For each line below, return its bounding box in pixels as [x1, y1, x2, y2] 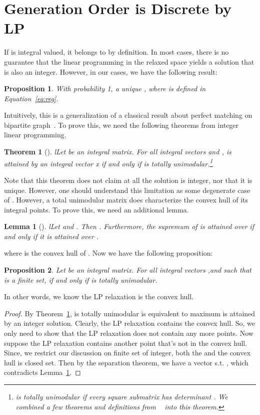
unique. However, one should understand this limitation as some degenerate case [4, 184, 250, 195]
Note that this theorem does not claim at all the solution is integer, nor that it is [4, 174, 252, 185]
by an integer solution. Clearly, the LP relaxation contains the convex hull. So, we [4, 318, 255, 328]
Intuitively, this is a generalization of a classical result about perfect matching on [4, 110, 252, 120]
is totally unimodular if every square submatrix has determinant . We [15, 391, 228, 401]
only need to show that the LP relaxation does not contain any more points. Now [4, 328, 253, 338]
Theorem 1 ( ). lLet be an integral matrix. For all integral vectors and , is [4, 146, 231, 157]
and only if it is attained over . [4, 231, 99, 241]
